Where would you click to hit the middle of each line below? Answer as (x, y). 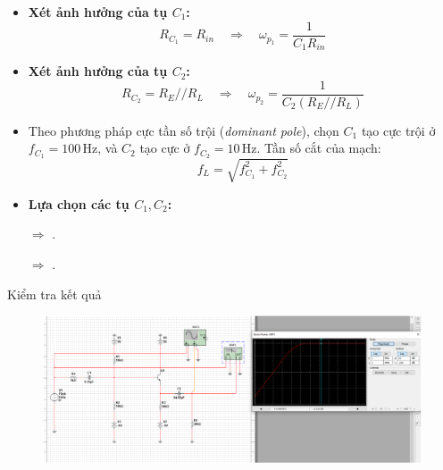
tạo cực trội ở (398, 130)
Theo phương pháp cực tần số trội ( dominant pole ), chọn (184, 130)
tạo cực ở (165, 148)
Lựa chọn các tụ (79, 203)
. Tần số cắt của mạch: (319, 148)
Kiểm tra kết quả (54, 294)
